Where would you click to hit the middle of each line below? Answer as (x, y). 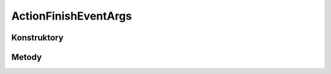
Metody (27, 57)
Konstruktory (37, 38)
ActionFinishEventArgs (71, 16)
